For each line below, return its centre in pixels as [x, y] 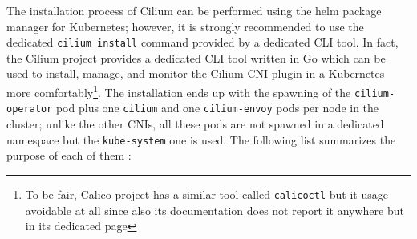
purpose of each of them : [69, 155]
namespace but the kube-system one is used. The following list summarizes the [201, 139]
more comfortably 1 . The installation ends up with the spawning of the [179, 91]
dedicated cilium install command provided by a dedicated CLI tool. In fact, [202, 42]
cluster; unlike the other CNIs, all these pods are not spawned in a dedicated [195, 124]
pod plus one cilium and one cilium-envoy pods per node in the [217, 108]
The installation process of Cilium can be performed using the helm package [194, 10]
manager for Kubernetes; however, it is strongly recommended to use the [185, 26]
